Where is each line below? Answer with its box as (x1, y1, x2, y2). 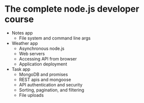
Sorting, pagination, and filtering (19, 87, 84, 93)
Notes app (11, 30, 33, 36)
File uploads (19, 92, 44, 98)
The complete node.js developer (4, 3, 140, 15)
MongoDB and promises (19, 71, 68, 77)
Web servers (19, 50, 45, 57)
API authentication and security (19, 82, 83, 87)
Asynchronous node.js (19, 45, 65, 51)
